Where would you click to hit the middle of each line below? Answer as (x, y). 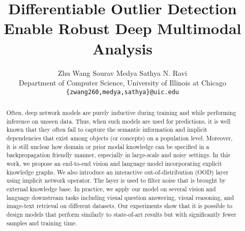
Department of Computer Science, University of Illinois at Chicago (122, 83)
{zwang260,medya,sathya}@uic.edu (122, 92)
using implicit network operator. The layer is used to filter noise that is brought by (116, 180)
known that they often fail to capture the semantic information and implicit (107, 129)
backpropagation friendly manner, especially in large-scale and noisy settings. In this (118, 155)
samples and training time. (42, 223)
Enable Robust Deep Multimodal (122, 28)
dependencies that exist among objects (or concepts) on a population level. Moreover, (119, 138)
